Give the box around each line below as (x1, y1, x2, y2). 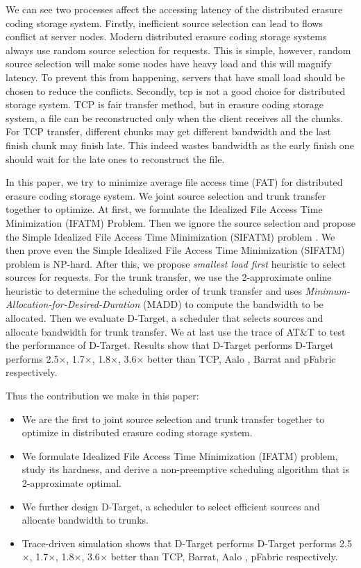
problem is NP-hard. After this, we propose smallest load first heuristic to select (6, 256, 346, 270)
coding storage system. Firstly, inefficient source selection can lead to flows (6, 15, 323, 30)
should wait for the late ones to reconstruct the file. (6, 151, 225, 166)
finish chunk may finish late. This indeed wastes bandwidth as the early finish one (6, 137, 354, 152)
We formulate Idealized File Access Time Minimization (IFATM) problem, (22, 448, 338, 463)
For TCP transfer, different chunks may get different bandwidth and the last (6, 124, 332, 139)
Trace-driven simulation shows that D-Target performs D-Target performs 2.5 (22, 535, 352, 550)
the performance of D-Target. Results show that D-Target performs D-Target (6, 338, 334, 352)
